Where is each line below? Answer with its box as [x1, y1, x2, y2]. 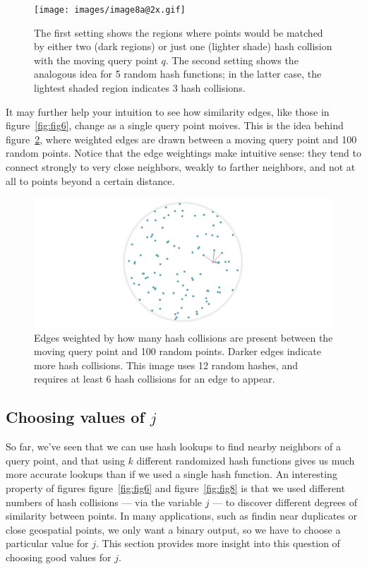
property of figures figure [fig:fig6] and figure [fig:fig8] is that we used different [6, 480, 345, 495]
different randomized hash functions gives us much [136, 453, 355, 467]
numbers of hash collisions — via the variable [6, 494, 203, 509]
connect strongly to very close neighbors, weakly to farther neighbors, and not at [6, 160, 356, 174]
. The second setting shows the [165, 52, 299, 67]
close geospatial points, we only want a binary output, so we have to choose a [6, 522, 341, 537]
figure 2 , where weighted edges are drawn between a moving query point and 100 [6, 131, 357, 146]
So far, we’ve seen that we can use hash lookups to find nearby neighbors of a [6, 439, 341, 454]
